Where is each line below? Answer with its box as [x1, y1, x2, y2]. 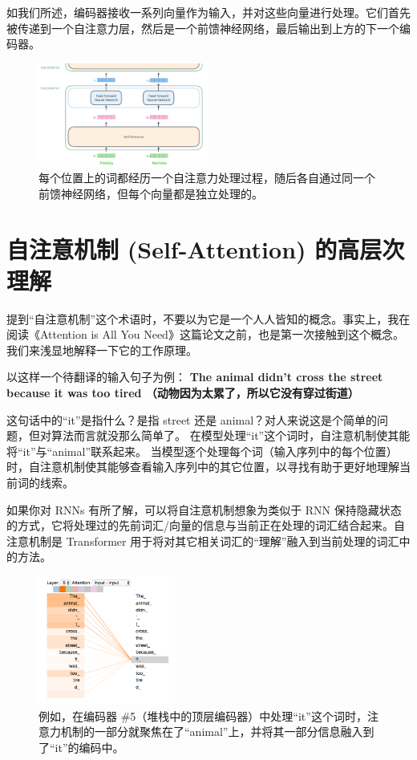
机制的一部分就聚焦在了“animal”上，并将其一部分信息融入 [60, 723, 363, 740]
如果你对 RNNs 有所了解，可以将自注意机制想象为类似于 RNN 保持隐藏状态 [6, 501, 402, 518]
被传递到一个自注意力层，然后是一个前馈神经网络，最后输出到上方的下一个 [6, 19, 399, 36]
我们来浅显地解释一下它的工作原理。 [6, 341, 197, 358]
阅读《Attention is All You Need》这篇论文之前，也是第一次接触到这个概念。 [6, 326, 404, 343]
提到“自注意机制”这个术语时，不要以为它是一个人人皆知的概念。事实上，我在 [6, 310, 411, 327]
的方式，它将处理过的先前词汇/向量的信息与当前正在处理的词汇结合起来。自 [6, 517, 405, 534]
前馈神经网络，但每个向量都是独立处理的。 [38, 185, 263, 201]
